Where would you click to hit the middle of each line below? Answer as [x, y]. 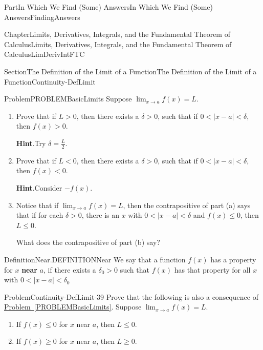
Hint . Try [31, 143]
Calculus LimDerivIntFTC [45, 54]
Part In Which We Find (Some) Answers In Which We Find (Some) [109, 7]
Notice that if [37, 205]
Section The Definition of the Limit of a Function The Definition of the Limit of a [130, 71]
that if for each [40, 215]
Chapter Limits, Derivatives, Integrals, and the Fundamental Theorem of [117, 34]
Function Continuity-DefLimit [50, 81]
